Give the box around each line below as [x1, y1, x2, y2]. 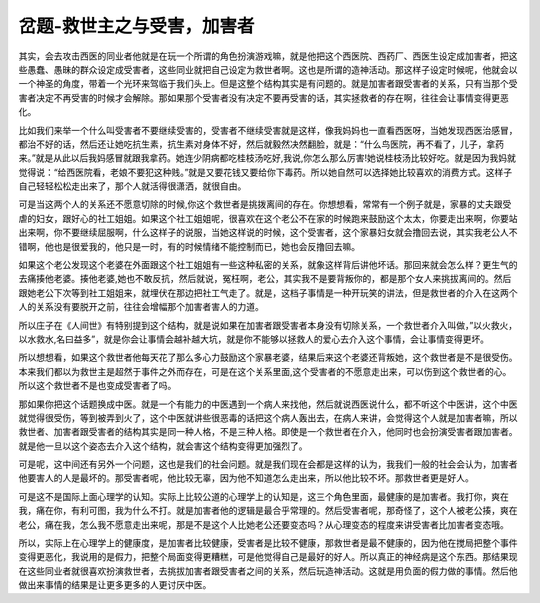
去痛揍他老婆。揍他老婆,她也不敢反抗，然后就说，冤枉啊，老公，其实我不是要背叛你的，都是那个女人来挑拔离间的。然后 [18, 273, 512, 285]
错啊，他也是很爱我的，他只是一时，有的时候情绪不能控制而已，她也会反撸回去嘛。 [18, 240, 360, 252]
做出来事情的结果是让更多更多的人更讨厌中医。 [18, 579, 212, 591]
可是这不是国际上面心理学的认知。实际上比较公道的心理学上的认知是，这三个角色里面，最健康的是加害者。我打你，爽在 [18, 490, 509, 502]
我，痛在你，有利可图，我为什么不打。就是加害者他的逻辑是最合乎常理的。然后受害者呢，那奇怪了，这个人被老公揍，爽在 [18, 505, 518, 517]
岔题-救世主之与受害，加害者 [18, 15, 255, 37]
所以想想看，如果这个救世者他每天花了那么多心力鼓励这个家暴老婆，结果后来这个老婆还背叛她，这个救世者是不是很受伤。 [18, 351, 518, 364]
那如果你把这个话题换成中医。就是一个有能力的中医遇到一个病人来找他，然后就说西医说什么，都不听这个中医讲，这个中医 [18, 398, 518, 410]
